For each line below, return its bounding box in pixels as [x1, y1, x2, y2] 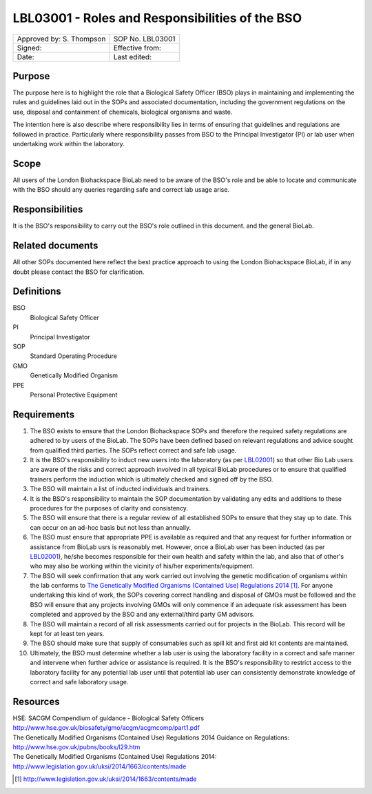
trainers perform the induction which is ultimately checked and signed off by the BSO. [30, 475, 273, 483]
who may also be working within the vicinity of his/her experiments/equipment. [30, 562, 254, 570]
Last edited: [113, 52, 152, 61]
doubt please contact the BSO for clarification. [12, 268, 145, 276]
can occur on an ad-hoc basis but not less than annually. [30, 523, 192, 531]
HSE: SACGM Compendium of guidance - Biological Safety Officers [12, 714, 205, 722]
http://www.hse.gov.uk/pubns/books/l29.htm [12, 743, 141, 751]
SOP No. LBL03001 [113, 34, 176, 43]
